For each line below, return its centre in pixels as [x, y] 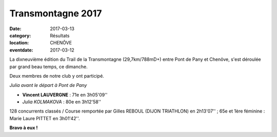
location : [19, 43]
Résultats [60, 35]
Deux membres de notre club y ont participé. [57, 76]
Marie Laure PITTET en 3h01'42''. [45, 118]
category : [20, 35]
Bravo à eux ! [24, 128]
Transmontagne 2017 [56, 13]
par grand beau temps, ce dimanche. [48, 66]
